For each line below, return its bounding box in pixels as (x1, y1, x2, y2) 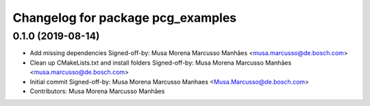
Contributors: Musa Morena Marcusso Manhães (29, 87, 165, 95)
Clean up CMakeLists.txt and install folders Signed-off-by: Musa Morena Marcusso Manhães (29, 58, 292, 67)
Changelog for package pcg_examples (12, 10, 237, 25)
